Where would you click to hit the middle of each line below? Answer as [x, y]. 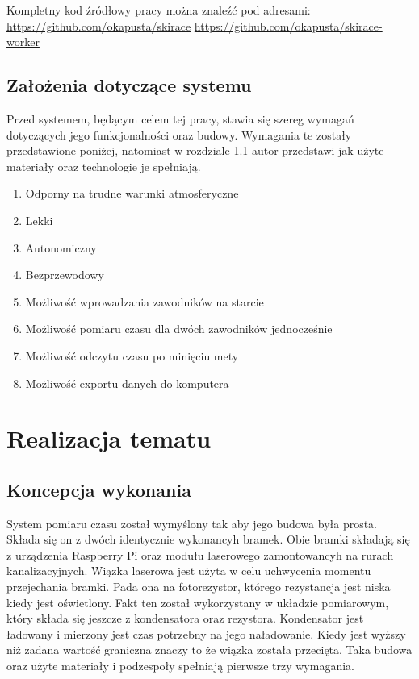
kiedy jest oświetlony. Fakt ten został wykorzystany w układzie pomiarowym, [198, 602]
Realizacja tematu [109, 438]
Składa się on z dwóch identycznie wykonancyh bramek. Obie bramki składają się [208, 539]
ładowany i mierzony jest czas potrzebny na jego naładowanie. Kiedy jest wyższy [206, 633]
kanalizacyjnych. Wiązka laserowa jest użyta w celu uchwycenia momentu [189, 571]
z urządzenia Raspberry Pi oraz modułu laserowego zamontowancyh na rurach [200, 554]
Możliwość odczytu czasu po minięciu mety [132, 355]
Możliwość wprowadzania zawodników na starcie [145, 301]
